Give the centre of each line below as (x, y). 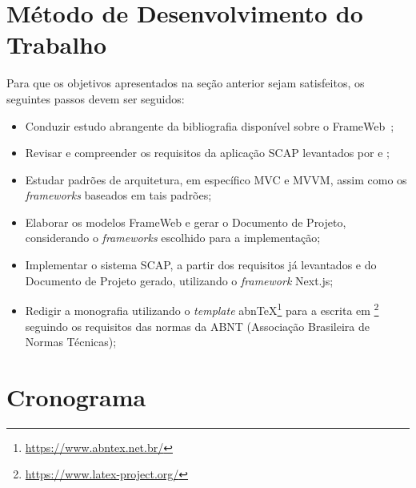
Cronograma (76, 396)
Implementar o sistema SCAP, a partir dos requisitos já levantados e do (201, 265)
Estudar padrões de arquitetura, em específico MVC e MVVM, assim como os (216, 179)
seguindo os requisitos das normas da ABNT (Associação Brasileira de (197, 326)
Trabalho (57, 44)
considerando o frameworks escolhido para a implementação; (173, 238)
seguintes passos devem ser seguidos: (96, 98)
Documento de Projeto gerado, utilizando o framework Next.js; (179, 280)
